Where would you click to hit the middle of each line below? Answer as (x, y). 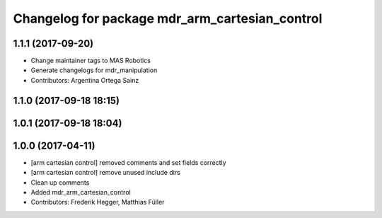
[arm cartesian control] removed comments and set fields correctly (128, 162)
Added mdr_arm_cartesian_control (81, 192)
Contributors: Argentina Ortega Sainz (85, 80)
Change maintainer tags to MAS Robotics (91, 61)
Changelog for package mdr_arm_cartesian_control (168, 18)
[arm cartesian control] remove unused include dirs (105, 173)
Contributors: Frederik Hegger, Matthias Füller (98, 202)
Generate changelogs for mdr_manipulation (94, 70)
